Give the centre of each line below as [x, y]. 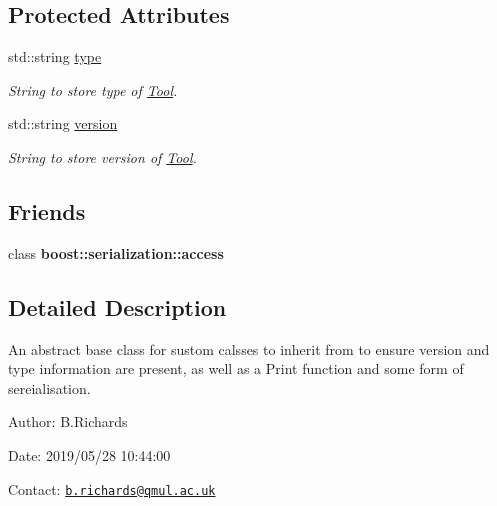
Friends [47, 210]
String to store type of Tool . [93, 89]
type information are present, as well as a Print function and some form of [236, 368]
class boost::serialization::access [116, 252]
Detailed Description [117, 306]
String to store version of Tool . [102, 156]
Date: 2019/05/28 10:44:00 [89, 454]
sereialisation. [49, 387]
